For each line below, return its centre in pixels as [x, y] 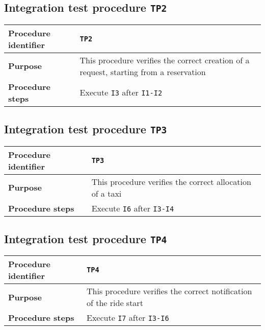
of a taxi [107, 193]
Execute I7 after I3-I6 [128, 318]
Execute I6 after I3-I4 [133, 208]
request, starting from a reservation [143, 72]
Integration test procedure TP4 [86, 238]
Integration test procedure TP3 [86, 129]
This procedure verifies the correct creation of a [165, 60]
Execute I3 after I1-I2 [121, 92]
